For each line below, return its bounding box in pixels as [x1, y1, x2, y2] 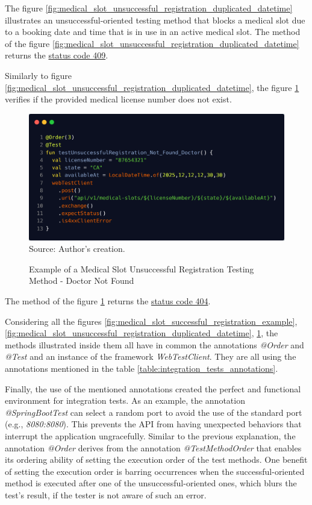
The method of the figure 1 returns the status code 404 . [5, 295, 211, 307]
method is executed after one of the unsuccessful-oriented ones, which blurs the [5, 477, 297, 489]
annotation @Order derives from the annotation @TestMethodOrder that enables [5, 441, 302, 454]
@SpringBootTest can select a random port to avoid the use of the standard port [5, 406, 302, 418]
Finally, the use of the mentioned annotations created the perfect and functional [5, 382, 301, 395]
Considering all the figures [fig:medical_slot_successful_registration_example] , [5, 315, 298, 327]
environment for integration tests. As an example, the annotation [5, 394, 245, 407]
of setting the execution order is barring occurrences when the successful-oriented [5, 465, 305, 477]
